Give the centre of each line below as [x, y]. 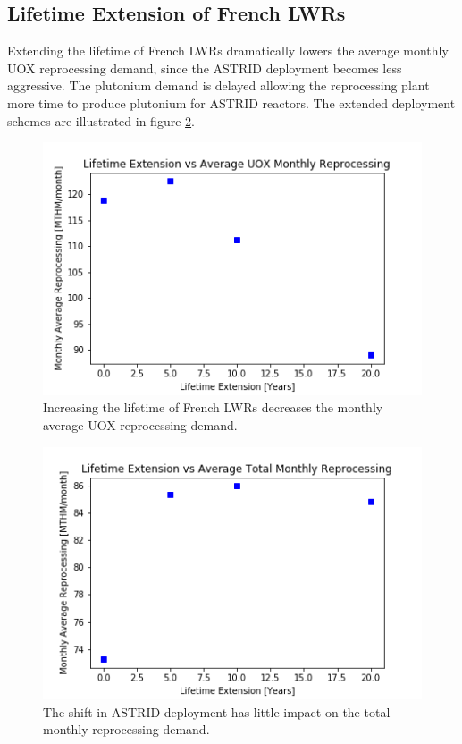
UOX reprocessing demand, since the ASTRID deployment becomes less [205, 68]
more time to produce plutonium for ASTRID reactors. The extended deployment [231, 102]
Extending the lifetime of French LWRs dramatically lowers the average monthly [228, 51]
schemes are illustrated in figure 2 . [101, 120]
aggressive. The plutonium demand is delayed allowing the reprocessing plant [218, 85]
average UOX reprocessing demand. [140, 425]
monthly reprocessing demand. [126, 729]
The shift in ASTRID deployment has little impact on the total [217, 711]
